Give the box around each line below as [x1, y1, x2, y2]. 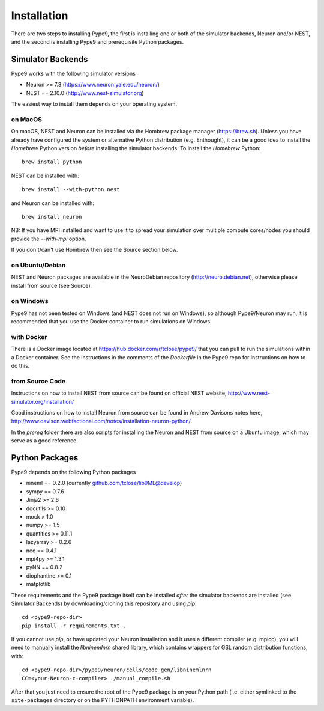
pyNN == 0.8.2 [26, 564, 63, 571]
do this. [11, 362, 30, 370]
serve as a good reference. [11, 437, 78, 444]
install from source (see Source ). [11, 282, 92, 289]
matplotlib [26, 581, 51, 588]
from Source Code [11, 377, 66, 385]
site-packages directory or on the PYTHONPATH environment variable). [11, 697, 194, 704]
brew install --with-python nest [22, 186, 120, 193]
